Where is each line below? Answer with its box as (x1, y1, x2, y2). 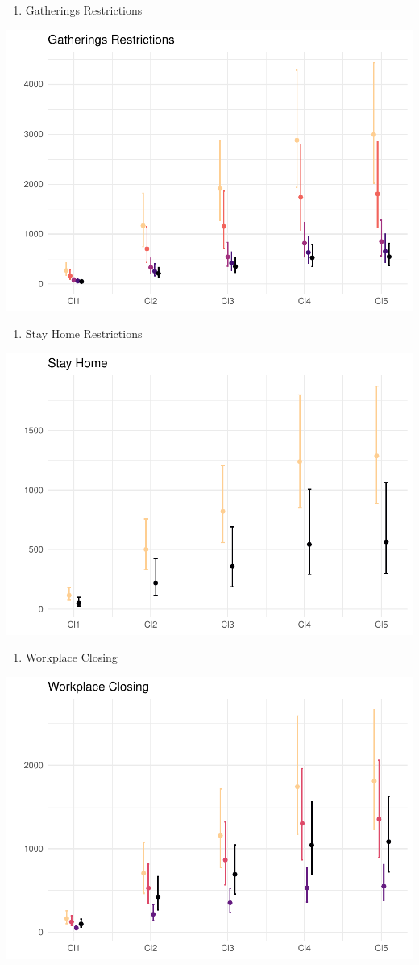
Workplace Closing (25, 649, 118, 666)
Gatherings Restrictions (25, 2, 143, 18)
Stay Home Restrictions (25, 325, 143, 342)
